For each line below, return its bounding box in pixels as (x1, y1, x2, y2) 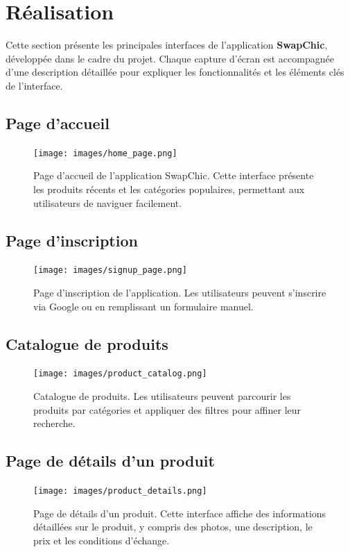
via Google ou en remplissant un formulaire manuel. (33, 299, 254, 313)
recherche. (33, 416, 76, 430)
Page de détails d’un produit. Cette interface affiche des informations (33, 505, 326, 520)
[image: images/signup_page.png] (33, 265, 187, 276)
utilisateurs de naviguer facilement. (33, 195, 182, 210)
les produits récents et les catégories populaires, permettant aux (33, 181, 305, 196)
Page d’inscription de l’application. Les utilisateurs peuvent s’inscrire (33, 285, 326, 299)
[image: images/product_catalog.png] (33, 369, 207, 379)
